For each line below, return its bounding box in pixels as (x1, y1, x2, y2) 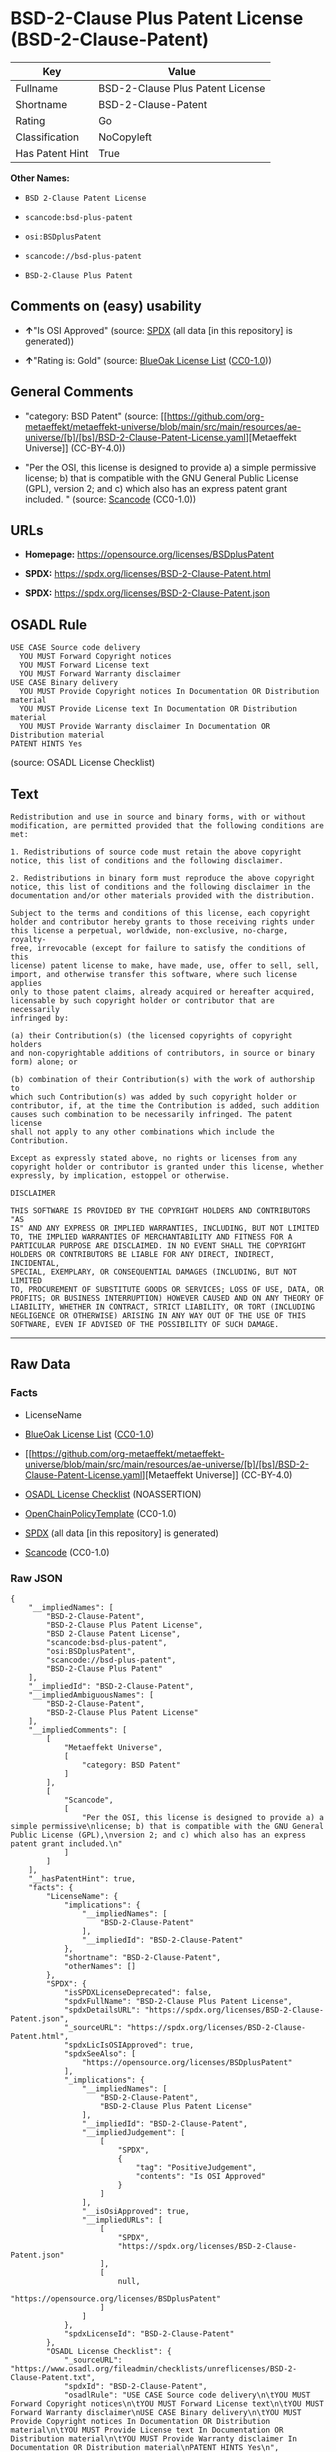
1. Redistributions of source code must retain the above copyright (10, 847, 302, 857)
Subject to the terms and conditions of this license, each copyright (10, 908, 311, 918)
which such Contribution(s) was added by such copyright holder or (10, 1092, 298, 1102)
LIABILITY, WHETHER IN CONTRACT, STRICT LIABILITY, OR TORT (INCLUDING (10, 1302, 315, 1312)
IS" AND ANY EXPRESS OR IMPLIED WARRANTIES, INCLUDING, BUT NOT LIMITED (10, 1223, 320, 1233)
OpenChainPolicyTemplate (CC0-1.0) (24, 1507, 177, 1519)
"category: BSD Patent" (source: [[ (24, 410, 168, 422)
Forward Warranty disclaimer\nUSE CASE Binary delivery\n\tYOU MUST (10, 2407, 302, 2417)
